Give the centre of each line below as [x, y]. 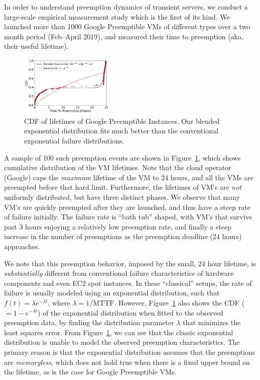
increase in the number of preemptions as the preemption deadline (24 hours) [123, 236]
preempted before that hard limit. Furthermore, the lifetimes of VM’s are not [123, 187]
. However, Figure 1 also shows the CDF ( [179, 302]
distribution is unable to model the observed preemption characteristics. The [122, 342]
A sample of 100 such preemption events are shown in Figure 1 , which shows [122, 157]
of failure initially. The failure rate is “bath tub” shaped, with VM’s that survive [128, 217]
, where [59, 302]
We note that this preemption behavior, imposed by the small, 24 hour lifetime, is [130, 263]
